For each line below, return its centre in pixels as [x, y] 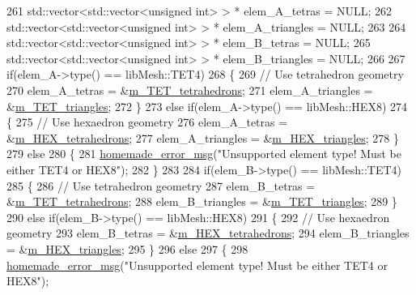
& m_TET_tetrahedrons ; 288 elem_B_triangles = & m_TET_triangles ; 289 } [202, 201]
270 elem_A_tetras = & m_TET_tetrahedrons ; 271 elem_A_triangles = [190, 90]
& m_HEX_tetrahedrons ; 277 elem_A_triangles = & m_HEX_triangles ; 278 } [203, 137]
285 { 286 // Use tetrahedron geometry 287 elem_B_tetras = [161, 185]
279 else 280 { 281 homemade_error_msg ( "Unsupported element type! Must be [204, 154]
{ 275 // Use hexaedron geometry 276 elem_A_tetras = [147, 122]
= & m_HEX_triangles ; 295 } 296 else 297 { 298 [127, 248]
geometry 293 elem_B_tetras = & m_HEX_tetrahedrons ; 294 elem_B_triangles [208, 233]
